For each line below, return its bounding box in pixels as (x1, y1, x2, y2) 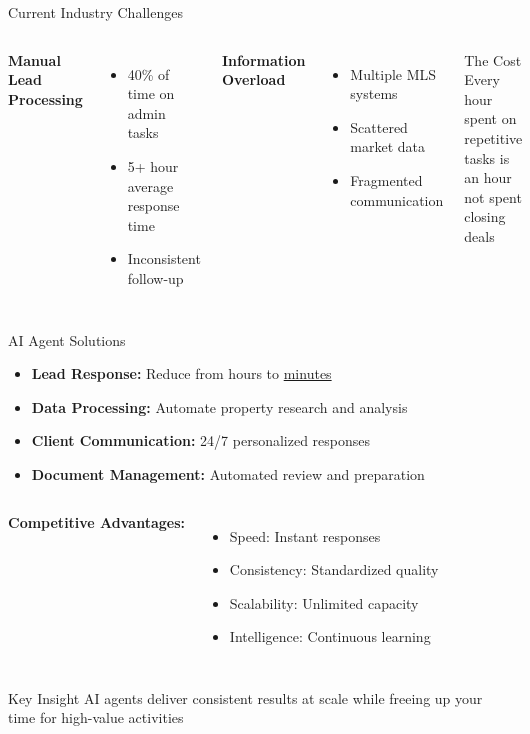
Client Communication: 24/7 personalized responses (31, 430, 371, 451)
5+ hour (127, 155, 179, 176)
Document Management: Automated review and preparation (31, 463, 425, 484)
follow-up (127, 267, 184, 288)
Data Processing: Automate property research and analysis (31, 396, 408, 417)
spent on (464, 108, 517, 129)
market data (350, 136, 426, 157)
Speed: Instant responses (229, 525, 381, 546)
